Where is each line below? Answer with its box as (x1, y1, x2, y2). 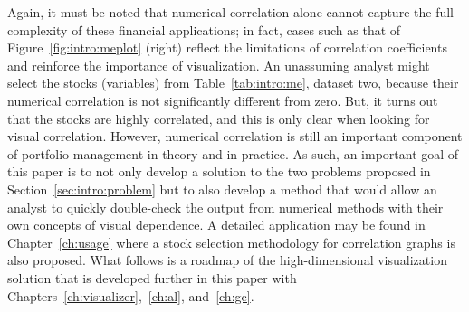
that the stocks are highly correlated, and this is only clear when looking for (7, 109, 430, 128)
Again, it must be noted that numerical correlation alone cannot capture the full (7, 3, 454, 21)
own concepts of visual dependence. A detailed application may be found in (7, 215, 426, 234)
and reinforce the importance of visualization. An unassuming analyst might (7, 55, 430, 74)
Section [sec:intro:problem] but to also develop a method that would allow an (7, 179, 437, 198)
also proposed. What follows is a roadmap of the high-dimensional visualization (7, 251, 447, 269)
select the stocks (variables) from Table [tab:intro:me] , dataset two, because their (7, 73, 459, 92)
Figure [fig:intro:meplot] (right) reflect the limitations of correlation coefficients (7, 38, 447, 57)
